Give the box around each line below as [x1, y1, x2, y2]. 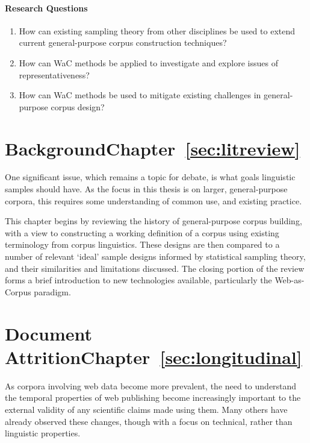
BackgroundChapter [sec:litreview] [5, 136, 300, 160]
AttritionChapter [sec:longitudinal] [5, 344, 302, 369]
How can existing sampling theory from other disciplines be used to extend [19, 24, 296, 37]
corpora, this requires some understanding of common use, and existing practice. [5, 194, 302, 207]
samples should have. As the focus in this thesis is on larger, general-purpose [5, 183, 288, 195]
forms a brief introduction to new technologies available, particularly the [5, 274, 272, 286]
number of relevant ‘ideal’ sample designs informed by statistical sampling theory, [5, 250, 306, 263]
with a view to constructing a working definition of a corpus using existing [5, 226, 279, 239]
